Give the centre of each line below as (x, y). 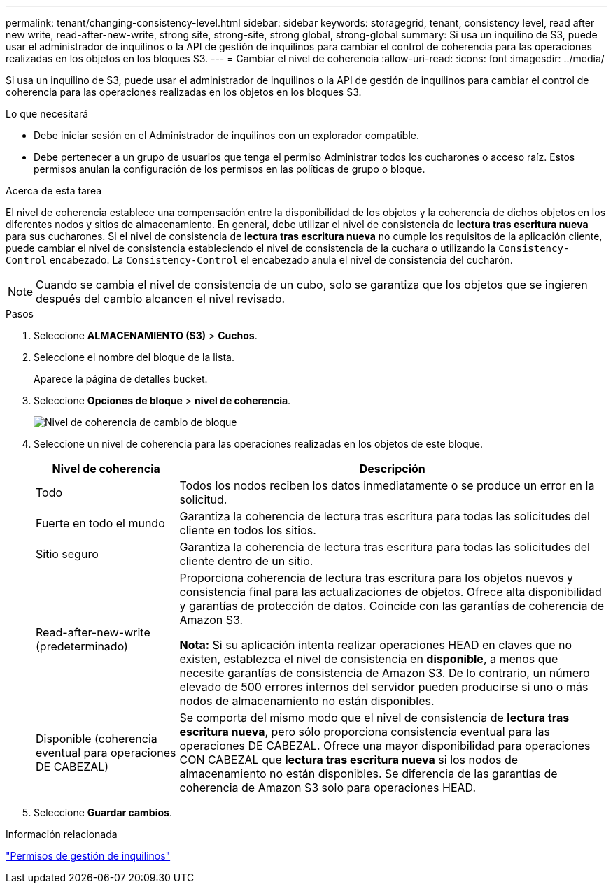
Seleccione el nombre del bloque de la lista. (134, 357)
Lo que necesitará (47, 114)
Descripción (392, 469)
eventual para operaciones (106, 753)
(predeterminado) (82, 646)
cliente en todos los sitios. (248, 530)
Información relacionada (62, 834)
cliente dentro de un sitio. (246, 561)
